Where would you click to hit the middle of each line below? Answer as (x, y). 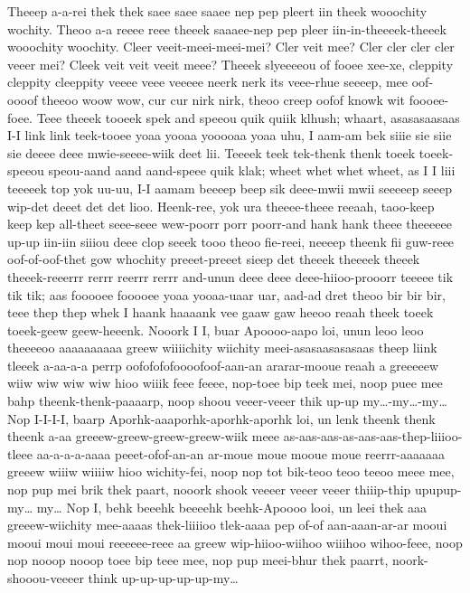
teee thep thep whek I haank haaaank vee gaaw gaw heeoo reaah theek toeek (221, 312)
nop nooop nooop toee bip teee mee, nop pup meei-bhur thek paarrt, (198, 560)
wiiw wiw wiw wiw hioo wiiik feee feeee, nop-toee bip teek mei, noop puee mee (225, 383)
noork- (410, 560)
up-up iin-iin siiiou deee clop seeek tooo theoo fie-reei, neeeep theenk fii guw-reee (231, 241)
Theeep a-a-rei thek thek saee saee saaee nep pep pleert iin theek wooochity (217, 11)
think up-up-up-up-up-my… (163, 578)
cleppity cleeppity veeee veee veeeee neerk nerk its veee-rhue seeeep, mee (208, 82)
